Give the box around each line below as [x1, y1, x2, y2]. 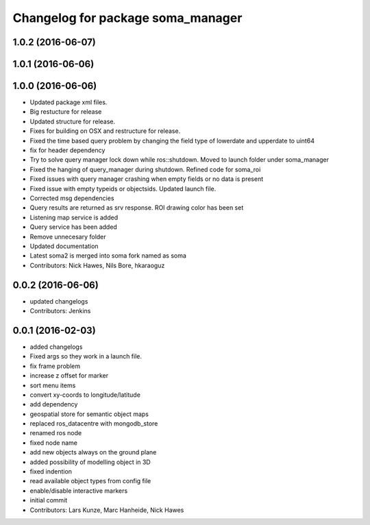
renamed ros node [29, 429, 82, 437]
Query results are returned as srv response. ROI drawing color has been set [29, 204, 244, 212]
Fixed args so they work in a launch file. [29, 352, 143, 361]
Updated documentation [29, 242, 99, 250]
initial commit [29, 496, 68, 504]
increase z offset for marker [29, 371, 109, 380]
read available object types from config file [29, 477, 151, 485]
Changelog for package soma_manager [12, 10, 243, 25]
